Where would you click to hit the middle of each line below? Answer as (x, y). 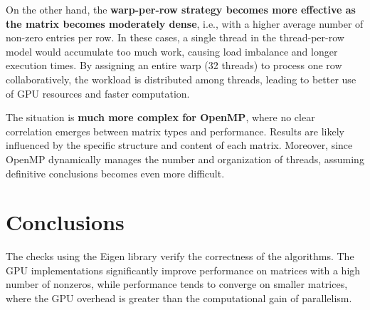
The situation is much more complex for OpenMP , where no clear (160, 117)
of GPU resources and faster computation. (98, 93)
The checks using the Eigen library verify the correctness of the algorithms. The (180, 256)
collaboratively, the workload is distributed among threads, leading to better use (181, 79)
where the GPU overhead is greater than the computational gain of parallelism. (179, 298)
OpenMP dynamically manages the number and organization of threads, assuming (185, 159)
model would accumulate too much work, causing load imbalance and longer (172, 51)
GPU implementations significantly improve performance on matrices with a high (183, 270)
